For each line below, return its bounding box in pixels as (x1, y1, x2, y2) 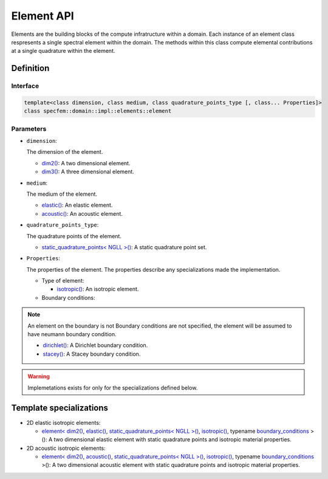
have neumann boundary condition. (27, 331, 117, 338)
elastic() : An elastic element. (41, 201, 113, 209)
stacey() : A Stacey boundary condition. (43, 350, 141, 357)
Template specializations (11, 403, 109, 413)
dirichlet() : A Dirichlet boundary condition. (43, 342, 148, 349)
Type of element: (41, 277, 84, 284)
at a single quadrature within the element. (11, 47, 115, 55)
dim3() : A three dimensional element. (41, 168, 135, 176)
